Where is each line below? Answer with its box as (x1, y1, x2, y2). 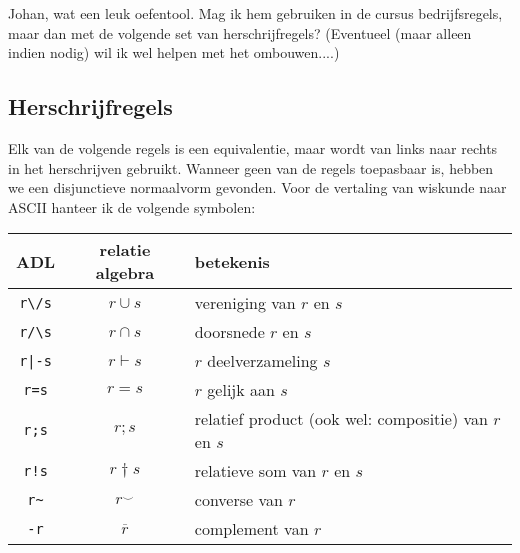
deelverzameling (207, 349, 318, 373)
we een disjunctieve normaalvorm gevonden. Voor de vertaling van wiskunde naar (8, 177, 507, 198)
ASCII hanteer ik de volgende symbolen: (8, 196, 256, 217)
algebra (95, 261, 155, 285)
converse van (194, 488, 283, 512)
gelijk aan (207, 378, 275, 402)
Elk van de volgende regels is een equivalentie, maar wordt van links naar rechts (8, 137, 498, 158)
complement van (194, 517, 309, 541)
